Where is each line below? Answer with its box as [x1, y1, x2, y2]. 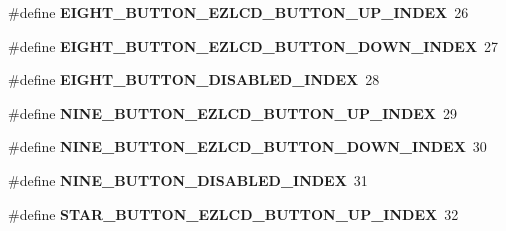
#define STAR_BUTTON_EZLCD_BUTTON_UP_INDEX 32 [8, 203, 459, 224]
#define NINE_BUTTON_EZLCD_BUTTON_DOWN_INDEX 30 [8, 136, 487, 157]
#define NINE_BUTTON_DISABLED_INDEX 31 [8, 169, 368, 190]
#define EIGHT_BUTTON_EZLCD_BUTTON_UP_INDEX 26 [8, 2, 469, 22]
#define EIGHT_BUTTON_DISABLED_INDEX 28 [8, 69, 380, 90]
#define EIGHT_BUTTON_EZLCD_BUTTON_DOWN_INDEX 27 [8, 35, 499, 56]
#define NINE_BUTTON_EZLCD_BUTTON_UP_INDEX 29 [8, 102, 457, 123]
